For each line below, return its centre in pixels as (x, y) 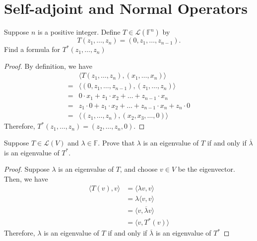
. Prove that (116, 142)
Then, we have (26, 178)
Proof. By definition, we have (48, 66)
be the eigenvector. (206, 169)
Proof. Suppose (27, 169)
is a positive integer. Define (79, 32)
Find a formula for (32, 49)
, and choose (139, 169)
